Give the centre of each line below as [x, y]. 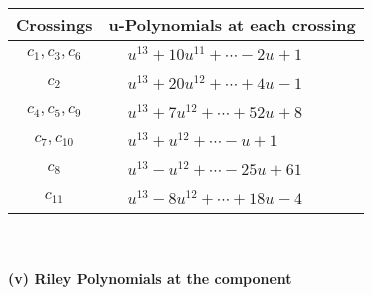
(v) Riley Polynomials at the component [150, 278]
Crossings [54, 24]
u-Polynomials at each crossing [232, 24]
